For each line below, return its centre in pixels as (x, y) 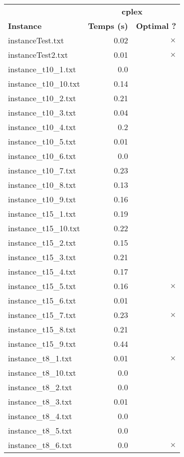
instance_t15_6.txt (42, 300)
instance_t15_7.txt (42, 315)
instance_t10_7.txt (42, 170)
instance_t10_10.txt (44, 83)
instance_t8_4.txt (40, 416)
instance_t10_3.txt (42, 112)
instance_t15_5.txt (42, 286)
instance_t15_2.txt (42, 242)
